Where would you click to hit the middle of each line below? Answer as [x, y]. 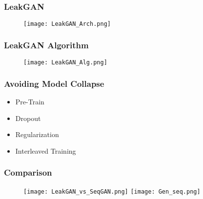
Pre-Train [30, 101]
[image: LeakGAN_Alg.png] [65, 63]
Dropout [28, 118]
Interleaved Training [46, 150]
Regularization [37, 134]
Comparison [28, 172]
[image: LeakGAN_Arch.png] [67, 24]
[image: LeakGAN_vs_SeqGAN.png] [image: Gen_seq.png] [112, 191]
